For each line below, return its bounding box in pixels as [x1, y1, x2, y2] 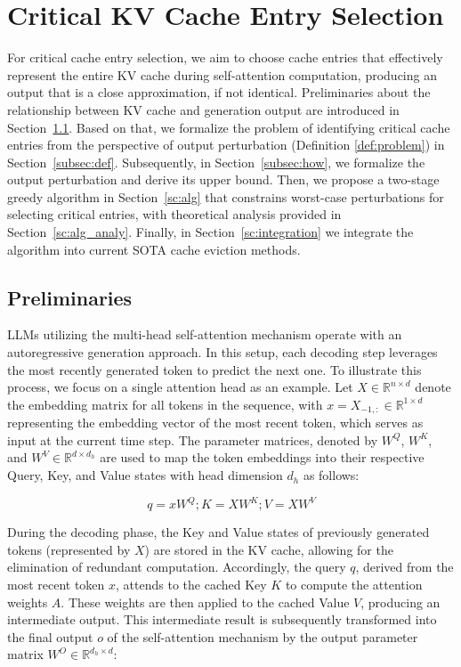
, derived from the [355, 557, 454, 576]
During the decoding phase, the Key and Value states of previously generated [7, 523, 430, 541]
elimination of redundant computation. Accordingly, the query [7, 557, 346, 576]
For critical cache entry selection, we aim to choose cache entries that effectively [7, 48, 443, 67]
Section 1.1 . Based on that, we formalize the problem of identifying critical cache [7, 118, 450, 136]
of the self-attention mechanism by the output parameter [107, 627, 418, 646]
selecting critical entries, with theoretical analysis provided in [7, 205, 342, 224]
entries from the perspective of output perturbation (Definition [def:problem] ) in [7, 135, 445, 154]
